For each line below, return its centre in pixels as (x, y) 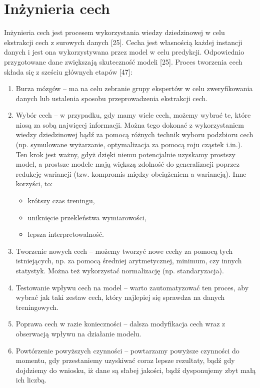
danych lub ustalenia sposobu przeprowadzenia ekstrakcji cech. (112, 98)
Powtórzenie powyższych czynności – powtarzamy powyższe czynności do (127, 350)
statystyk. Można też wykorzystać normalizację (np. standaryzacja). (120, 270)
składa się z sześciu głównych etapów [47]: (68, 71)
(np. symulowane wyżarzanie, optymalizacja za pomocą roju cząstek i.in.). (129, 144)
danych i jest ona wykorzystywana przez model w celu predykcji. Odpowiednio (124, 52)
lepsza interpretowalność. (66, 234)
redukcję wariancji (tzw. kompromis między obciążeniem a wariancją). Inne (131, 173)
